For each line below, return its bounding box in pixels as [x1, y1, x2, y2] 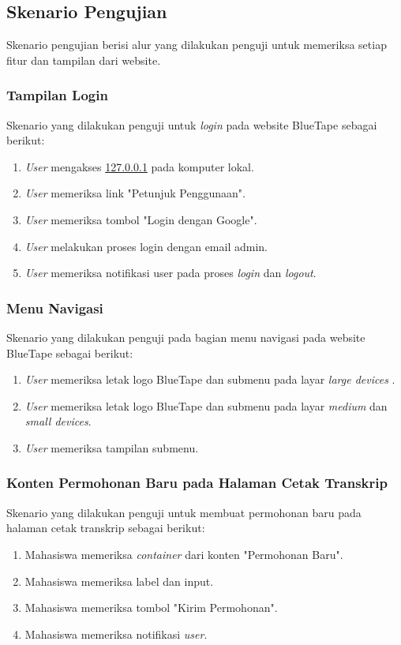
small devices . [24, 413, 92, 429]
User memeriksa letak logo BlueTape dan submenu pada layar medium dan [24, 397, 388, 414]
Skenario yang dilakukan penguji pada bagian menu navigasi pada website [6, 328, 365, 345]
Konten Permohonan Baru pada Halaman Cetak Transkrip [6, 473, 388, 493]
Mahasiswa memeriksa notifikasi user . [24, 625, 208, 642]
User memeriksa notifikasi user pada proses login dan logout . [24, 264, 317, 281]
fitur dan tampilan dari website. [6, 51, 161, 68]
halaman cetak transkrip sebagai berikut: [6, 519, 205, 536]
